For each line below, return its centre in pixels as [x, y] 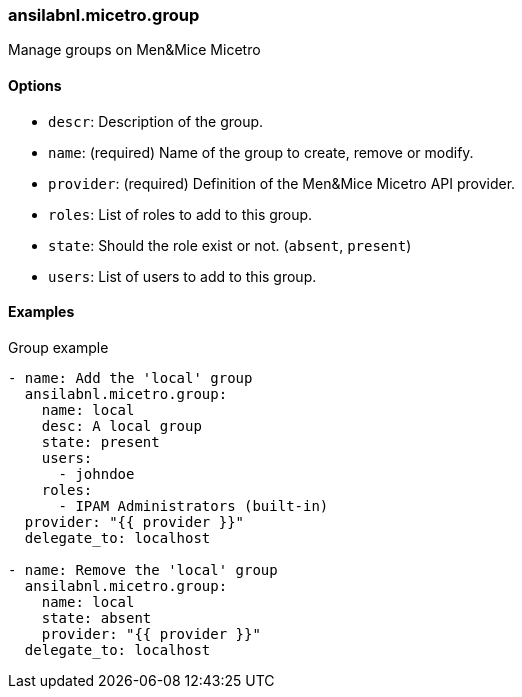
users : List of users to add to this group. [182, 276]
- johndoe [96, 473]
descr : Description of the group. [156, 121]
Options [35, 85]
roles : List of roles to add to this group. [180, 214]
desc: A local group [121, 425]
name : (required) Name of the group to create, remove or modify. [261, 152]
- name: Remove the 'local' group [143, 569]
